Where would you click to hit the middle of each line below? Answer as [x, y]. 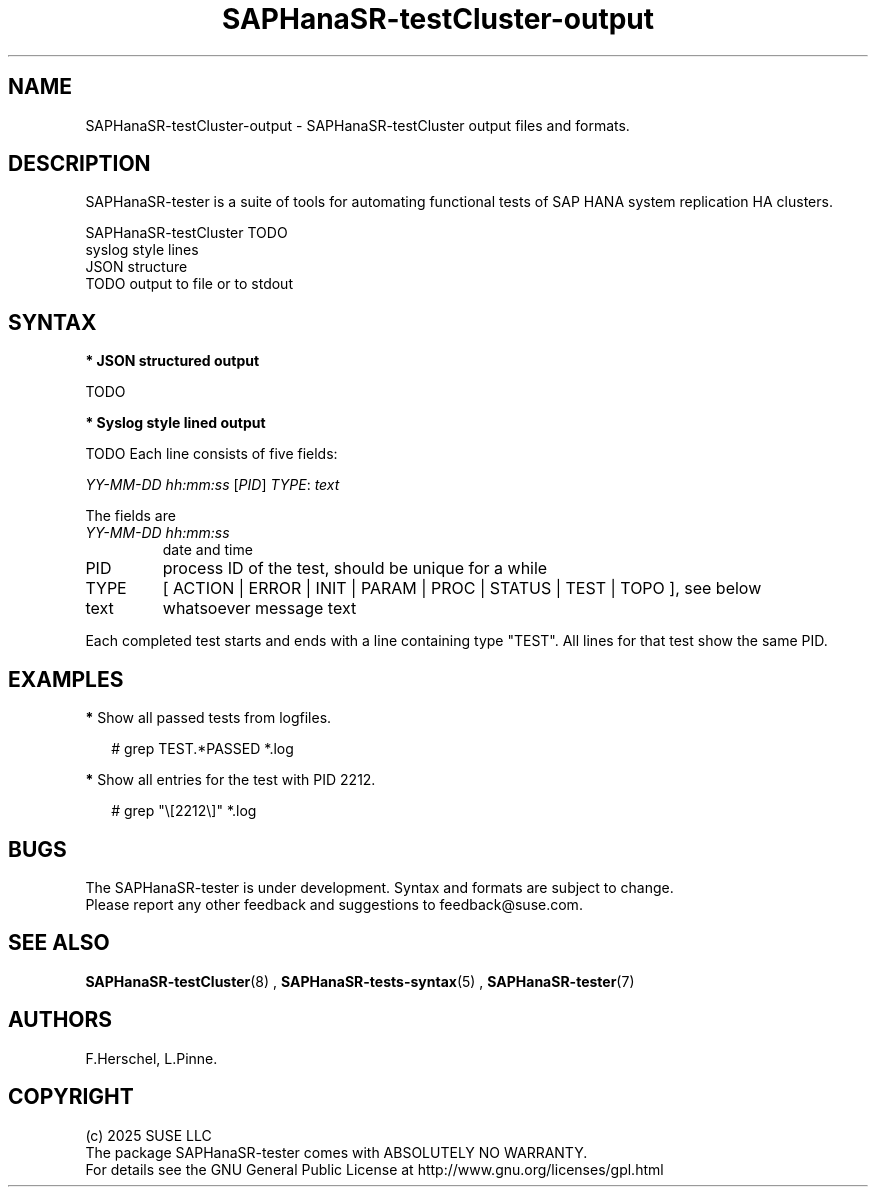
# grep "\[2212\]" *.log [184, 811]
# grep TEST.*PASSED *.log [202, 749]
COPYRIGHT [71, 1097]
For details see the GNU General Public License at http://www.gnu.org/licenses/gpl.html [374, 1169]
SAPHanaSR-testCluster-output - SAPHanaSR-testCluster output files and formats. [357, 125]
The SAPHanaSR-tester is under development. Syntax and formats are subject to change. [379, 887]
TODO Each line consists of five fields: [211, 454]
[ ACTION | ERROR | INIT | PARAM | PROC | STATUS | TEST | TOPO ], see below [462, 588]
